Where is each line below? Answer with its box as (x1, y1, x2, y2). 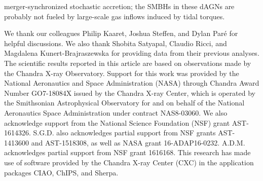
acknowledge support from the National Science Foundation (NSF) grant (4, 117, 230, 128)
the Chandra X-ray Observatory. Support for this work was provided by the (4, 67, 239, 78)
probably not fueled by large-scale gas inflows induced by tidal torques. (4, 11, 225, 21)
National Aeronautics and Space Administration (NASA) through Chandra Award (4, 78, 259, 88)
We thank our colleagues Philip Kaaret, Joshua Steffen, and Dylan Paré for (4, 28, 238, 39)
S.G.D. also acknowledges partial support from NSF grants (33, 127, 216, 138)
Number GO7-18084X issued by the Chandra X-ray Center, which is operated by (4, 87, 255, 98)
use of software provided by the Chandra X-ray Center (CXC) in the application (4, 157, 254, 167)
